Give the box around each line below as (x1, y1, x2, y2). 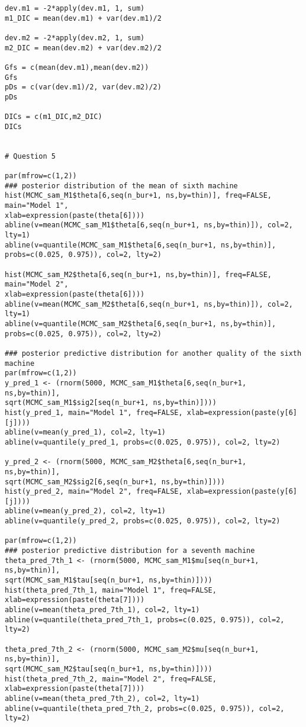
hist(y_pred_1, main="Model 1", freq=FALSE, (5, 408, 183, 417)
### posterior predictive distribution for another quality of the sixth (5, 349, 302, 358)
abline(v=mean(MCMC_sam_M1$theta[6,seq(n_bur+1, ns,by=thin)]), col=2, (5, 221, 293, 230)
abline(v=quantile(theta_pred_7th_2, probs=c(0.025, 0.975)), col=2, (5, 704, 285, 713)
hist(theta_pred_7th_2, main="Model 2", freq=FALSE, (5, 674, 217, 683)
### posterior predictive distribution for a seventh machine (5, 546, 255, 555)
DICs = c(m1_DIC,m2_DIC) (5, 112, 102, 121)
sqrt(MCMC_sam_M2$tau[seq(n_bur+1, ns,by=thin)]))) (5, 664, 212, 673)
